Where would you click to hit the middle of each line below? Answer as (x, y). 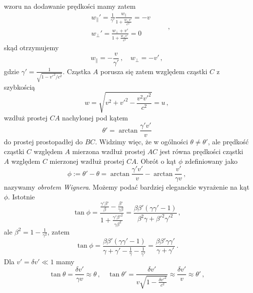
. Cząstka (77, 71)
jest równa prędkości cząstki (201, 151)
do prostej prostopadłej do (43, 142)
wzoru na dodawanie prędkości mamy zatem (70, 6)
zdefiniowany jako (211, 161)
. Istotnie (21, 196)
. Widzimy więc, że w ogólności (141, 142)
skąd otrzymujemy (32, 48)
